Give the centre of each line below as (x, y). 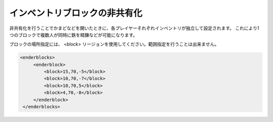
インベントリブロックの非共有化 (76, 13)
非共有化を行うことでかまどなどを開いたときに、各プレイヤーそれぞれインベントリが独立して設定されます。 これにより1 (134, 28)
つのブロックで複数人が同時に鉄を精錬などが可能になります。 (73, 35)
